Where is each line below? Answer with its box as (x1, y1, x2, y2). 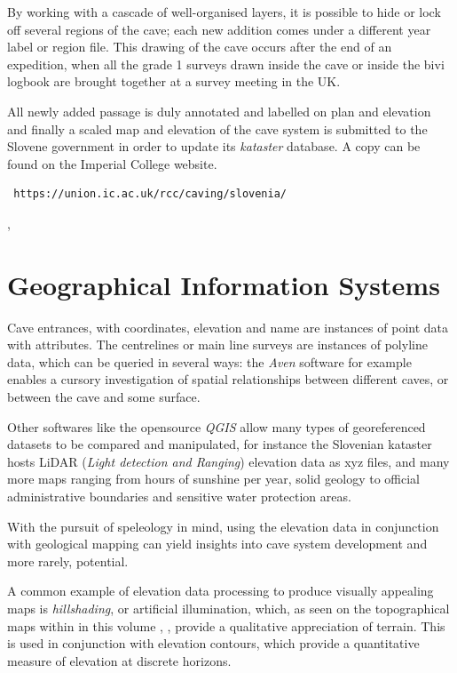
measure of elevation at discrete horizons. (7, 651, 232, 669)
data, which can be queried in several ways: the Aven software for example (7, 352, 412, 371)
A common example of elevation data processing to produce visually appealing (7, 581, 434, 600)
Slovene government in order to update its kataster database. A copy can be (7, 137, 421, 156)
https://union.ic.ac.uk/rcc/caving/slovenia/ (13, 188, 287, 201)
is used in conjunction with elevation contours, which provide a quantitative (7, 634, 420, 653)
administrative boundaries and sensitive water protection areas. (7, 487, 351, 505)
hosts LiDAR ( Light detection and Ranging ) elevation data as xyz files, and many (7, 452, 450, 470)
